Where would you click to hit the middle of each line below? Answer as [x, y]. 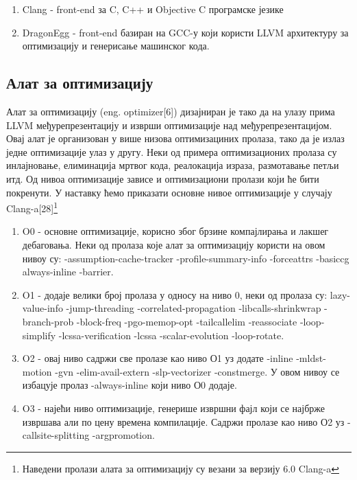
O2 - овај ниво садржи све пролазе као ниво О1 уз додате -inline [158, 358]
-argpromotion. [123, 435]
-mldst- [311, 358]
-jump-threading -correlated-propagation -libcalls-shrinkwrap [194, 308]
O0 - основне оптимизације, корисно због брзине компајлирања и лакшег [175, 231]
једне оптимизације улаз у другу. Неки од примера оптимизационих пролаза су [172, 151]
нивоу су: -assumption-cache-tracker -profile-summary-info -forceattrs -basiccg [186, 258]
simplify [39, 335]
